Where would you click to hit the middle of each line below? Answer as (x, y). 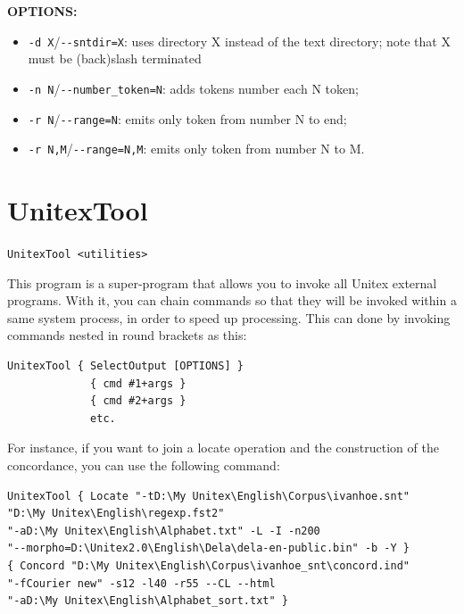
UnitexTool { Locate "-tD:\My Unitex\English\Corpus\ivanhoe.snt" (209, 496)
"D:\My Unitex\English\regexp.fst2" (116, 514)
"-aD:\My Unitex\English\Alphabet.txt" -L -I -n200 (164, 531)
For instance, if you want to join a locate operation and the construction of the (223, 448)
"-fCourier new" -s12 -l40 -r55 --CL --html (141, 583)
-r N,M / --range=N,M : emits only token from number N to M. (196, 149)
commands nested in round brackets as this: (127, 335)
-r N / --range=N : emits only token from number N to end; (187, 118)
